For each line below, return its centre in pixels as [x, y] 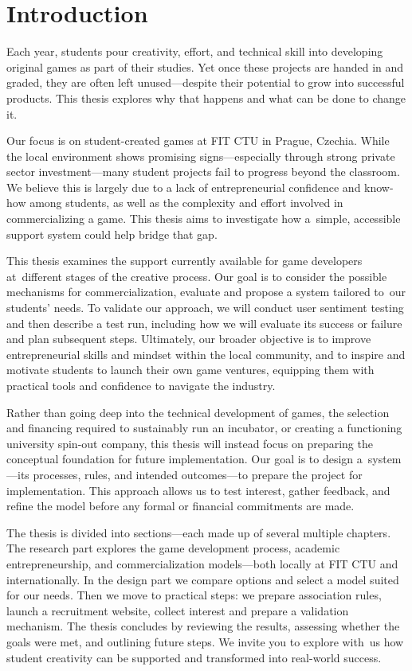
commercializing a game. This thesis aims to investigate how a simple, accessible [204, 218]
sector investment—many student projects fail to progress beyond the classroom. [203, 172]
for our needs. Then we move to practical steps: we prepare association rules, [194, 595]
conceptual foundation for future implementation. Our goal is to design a [184, 459]
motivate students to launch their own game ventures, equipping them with [190, 370]
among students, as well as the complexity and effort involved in [186, 203]
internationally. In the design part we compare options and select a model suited [203, 579]
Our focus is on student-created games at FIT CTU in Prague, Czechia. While [198, 140]
